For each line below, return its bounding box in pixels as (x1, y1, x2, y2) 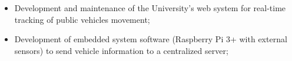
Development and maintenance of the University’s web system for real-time (14, 2, 286, 13)
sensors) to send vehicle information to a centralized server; (14, 44, 228, 56)
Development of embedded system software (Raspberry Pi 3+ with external (14, 33, 287, 45)
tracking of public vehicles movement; (14, 13, 150, 25)
